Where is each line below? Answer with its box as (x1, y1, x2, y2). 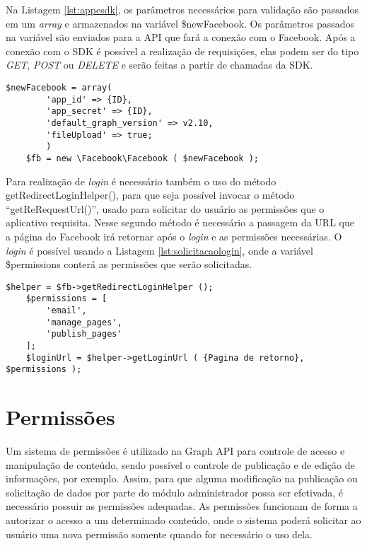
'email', (46, 306, 87, 316)
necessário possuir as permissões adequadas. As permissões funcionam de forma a (6, 499, 358, 513)
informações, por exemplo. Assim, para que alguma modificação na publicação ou (6, 471, 358, 486)
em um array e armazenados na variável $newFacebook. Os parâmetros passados (6, 16, 355, 30)
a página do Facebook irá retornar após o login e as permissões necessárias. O (6, 228, 342, 243)
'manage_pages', (46, 317, 122, 327)
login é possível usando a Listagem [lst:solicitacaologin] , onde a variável (6, 243, 313, 257)
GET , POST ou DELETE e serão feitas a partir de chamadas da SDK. (6, 57, 313, 72)
